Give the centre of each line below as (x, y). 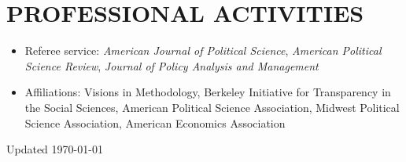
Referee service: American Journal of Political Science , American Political (203, 50)
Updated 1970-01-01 (55, 149)
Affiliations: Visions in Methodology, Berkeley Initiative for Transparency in (208, 92)
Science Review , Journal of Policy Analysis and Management (172, 65)
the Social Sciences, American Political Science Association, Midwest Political (212, 107)
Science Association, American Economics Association (155, 122)
